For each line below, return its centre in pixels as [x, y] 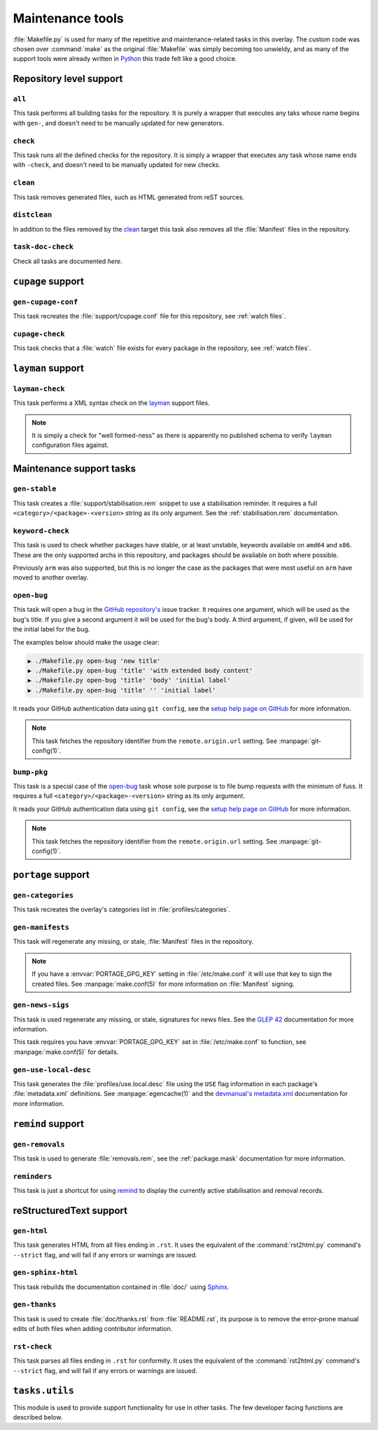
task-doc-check [43, 247]
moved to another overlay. [51, 577]
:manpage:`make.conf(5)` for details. [66, 1052]
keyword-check [41, 531]
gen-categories [43, 895]
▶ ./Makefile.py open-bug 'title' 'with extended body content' [140, 670]
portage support [51, 875]
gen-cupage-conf [45, 302]
